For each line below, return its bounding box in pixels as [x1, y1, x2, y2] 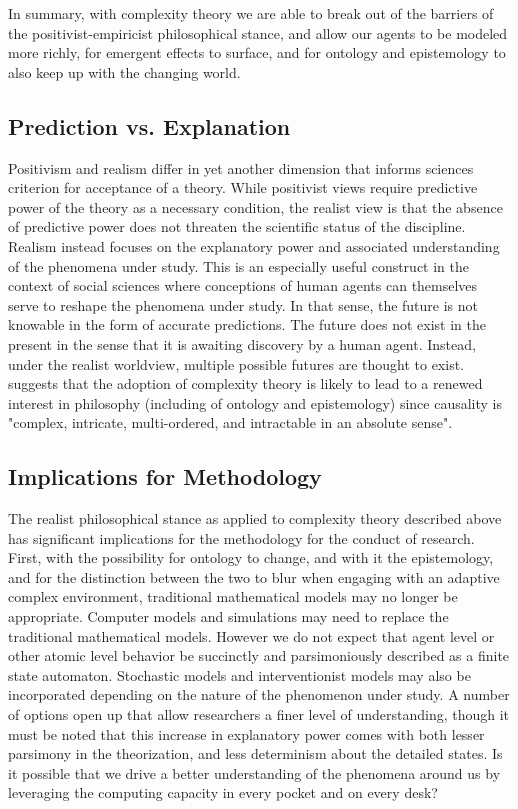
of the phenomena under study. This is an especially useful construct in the [8, 255, 470, 276]
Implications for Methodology [8, 461, 322, 492]
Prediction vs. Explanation [8, 110, 291, 141]
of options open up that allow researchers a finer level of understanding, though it [8, 704, 510, 725]
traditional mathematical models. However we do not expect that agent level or [8, 625, 495, 646]
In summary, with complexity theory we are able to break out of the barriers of [8, 3, 494, 23]
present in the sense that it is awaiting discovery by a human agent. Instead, [8, 333, 476, 354]
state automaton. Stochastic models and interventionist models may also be [8, 664, 471, 685]
